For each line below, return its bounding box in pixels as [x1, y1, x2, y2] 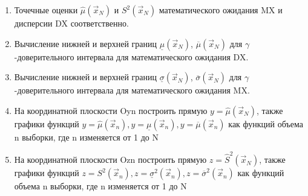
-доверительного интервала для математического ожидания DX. [14, 50, 249, 63]
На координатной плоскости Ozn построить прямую [14, 153, 207, 166]
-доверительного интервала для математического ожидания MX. [14, 84, 250, 96]
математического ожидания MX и [159, 4, 283, 16]
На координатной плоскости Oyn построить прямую [14, 104, 208, 116]
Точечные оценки [14, 4, 78, 16]
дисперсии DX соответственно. [14, 17, 129, 29]
